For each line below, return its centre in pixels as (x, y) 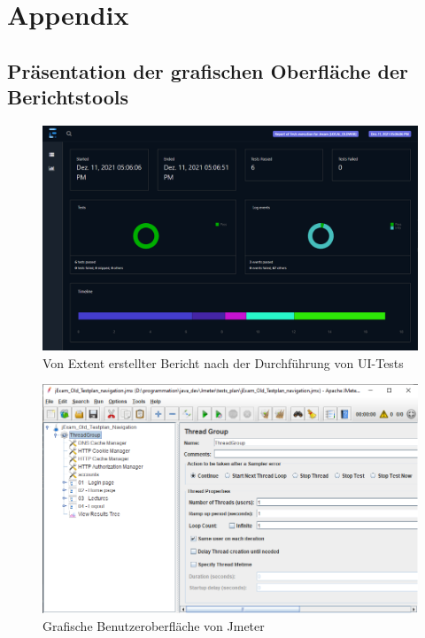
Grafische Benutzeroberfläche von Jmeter (154, 625)
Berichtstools (68, 97)
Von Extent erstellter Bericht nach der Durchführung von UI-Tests (223, 362)
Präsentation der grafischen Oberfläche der (208, 70)
